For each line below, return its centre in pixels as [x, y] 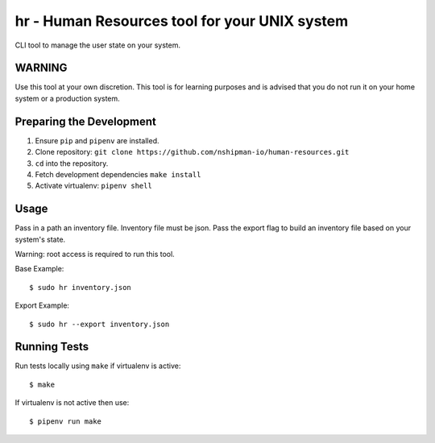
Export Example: [42, 305]
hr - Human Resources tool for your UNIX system [182, 21]
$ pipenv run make [66, 421]
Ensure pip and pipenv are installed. [97, 140]
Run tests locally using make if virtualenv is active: [98, 366]
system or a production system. [67, 98]
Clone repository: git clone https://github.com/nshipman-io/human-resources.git [192, 152]
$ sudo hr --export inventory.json [99, 324]
